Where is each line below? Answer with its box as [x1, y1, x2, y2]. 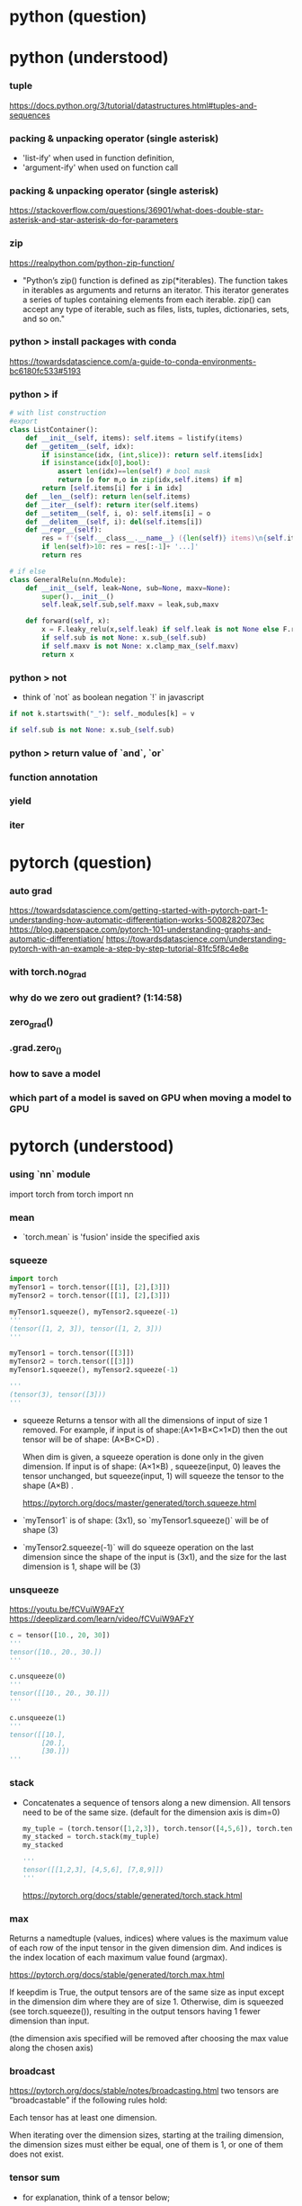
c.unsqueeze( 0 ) [9, 1672, 67, 1681]
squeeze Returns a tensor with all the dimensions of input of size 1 [22, 1414, 268, 1425]
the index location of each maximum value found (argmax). [9, 1952, 227, 1963]
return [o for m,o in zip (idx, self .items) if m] [57, 475, 244, 485]
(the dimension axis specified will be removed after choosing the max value [9, 2033, 289, 2044]
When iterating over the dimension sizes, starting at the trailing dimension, [9, 2130, 285, 2140]
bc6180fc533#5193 [9, 365, 82, 376]
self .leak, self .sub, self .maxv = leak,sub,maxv [41, 600, 219, 609]
